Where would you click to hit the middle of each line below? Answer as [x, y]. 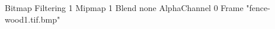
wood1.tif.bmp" [33, 19]
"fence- [258, 8]
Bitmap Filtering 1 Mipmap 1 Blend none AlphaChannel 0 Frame [124, 8]
